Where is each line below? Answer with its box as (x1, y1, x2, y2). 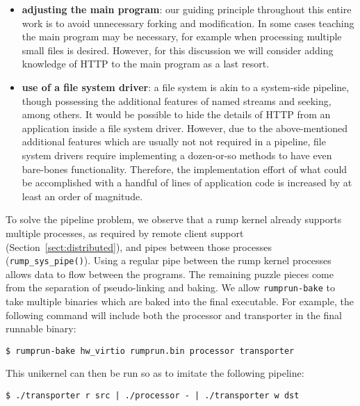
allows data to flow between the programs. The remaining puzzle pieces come (6, 266, 334, 281)
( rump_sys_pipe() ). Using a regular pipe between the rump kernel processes (6, 253, 332, 268)
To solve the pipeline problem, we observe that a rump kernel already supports (6, 212, 342, 227)
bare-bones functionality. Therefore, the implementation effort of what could (22, 161, 347, 176)
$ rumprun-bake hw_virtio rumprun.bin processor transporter (6, 346, 295, 356)
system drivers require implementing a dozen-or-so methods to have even (22, 147, 332, 162)
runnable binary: (6, 321, 76, 336)
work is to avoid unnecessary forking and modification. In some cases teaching (22, 15, 354, 30)
